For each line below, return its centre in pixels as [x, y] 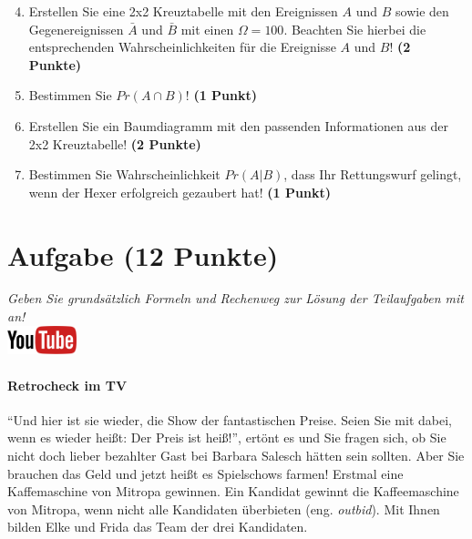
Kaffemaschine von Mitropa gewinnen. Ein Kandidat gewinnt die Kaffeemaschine [233, 491]
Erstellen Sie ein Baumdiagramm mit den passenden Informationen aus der [238, 125]
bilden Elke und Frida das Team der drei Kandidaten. [158, 527]
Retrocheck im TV [67, 385]
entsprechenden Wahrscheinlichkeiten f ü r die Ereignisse [182, 47]
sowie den [422, 11]
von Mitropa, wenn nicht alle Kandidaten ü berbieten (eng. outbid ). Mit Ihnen [224, 508]
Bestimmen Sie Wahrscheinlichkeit [124, 174]
